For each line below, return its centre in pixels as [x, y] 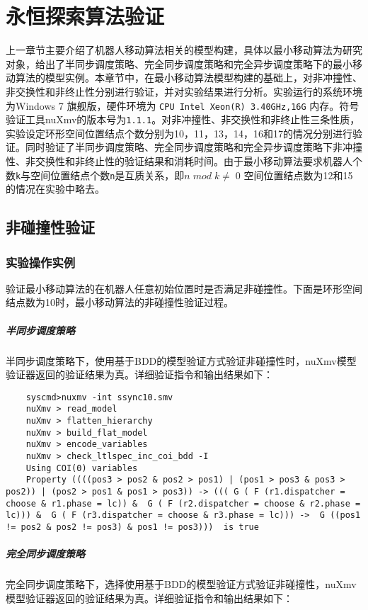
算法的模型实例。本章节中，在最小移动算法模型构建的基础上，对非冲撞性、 [189, 78]
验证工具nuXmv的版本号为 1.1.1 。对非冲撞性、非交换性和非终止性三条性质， [183, 119]
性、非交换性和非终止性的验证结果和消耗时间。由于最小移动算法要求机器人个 [184, 161]
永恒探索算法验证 [85, 16]
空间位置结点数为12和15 [298, 175]
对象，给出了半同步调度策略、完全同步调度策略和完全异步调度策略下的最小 [179, 63]
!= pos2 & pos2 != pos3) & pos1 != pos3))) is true [132, 527]
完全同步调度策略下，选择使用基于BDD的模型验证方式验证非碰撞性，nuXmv [181, 584]
